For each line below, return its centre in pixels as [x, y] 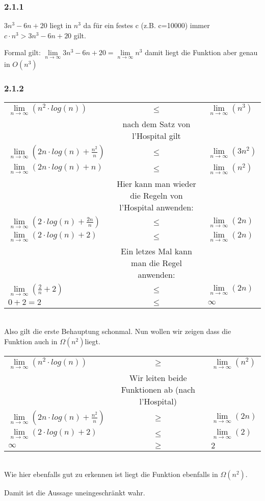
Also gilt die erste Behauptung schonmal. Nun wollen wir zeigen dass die [118, 331]
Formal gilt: [22, 52]
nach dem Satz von [156, 124]
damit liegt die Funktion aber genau [201, 52]
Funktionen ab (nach [158, 390]
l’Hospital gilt [156, 136]
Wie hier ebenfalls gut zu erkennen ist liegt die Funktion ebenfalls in [111, 474]
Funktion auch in [31, 341]
